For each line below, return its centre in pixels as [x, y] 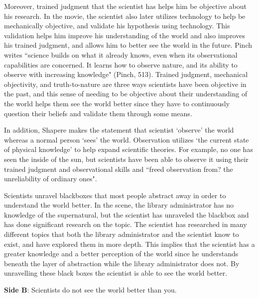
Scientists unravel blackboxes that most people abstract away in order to [115, 195]
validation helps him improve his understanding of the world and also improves [125, 35]
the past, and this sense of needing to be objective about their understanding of [126, 94]
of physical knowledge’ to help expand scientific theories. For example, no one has [129, 149]
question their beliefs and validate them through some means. [98, 113]
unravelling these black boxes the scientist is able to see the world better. [116, 273]
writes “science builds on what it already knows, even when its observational [121, 54]
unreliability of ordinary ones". [51, 179]
